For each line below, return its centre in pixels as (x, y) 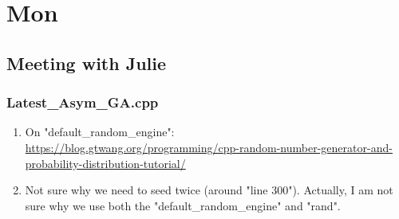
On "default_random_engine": (100, 132)
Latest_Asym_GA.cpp (83, 102)
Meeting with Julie (87, 63)
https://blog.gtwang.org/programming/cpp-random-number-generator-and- (209, 147)
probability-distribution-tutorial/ (105, 163)
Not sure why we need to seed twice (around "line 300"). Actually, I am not (209, 190)
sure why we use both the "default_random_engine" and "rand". (183, 205)
